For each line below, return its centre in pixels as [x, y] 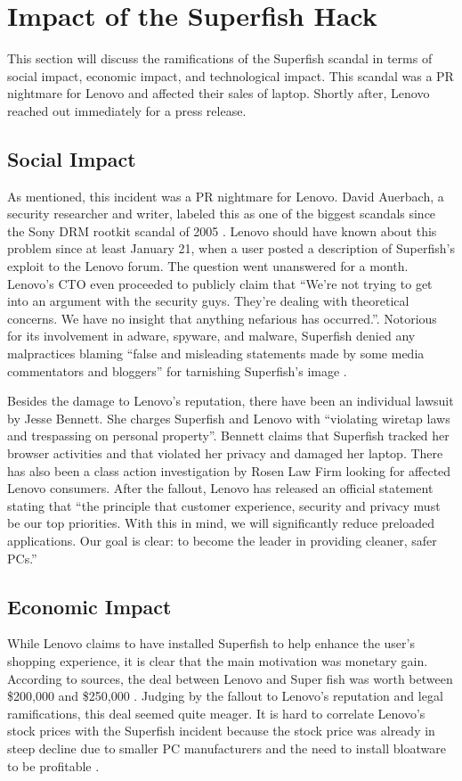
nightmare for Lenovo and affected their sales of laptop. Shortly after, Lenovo [219, 93]
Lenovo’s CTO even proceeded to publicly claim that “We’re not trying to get [220, 283]
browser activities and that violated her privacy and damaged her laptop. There [225, 453]
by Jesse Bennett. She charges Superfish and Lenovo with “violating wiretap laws [229, 418]
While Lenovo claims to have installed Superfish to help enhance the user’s [211, 643]
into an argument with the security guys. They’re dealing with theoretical [208, 301]
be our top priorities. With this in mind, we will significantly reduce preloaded [221, 523]
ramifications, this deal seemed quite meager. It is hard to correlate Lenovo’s [216, 713]
